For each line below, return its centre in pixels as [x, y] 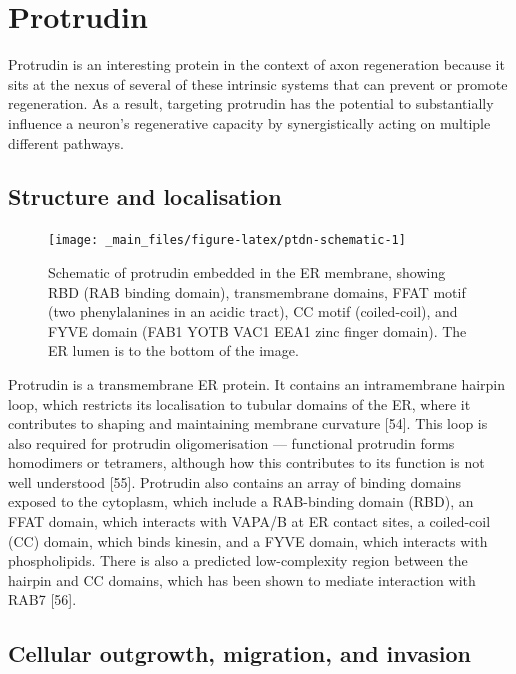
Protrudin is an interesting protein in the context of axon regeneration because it [256, 64]
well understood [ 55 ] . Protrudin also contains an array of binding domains [235, 481]
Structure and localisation [145, 196]
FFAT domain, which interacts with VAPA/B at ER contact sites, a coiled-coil [249, 521]
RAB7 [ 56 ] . [42, 599]
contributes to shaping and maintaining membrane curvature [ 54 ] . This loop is [248, 423]
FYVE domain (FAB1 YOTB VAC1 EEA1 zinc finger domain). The [257, 330]
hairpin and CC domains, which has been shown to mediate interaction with [242, 579]
